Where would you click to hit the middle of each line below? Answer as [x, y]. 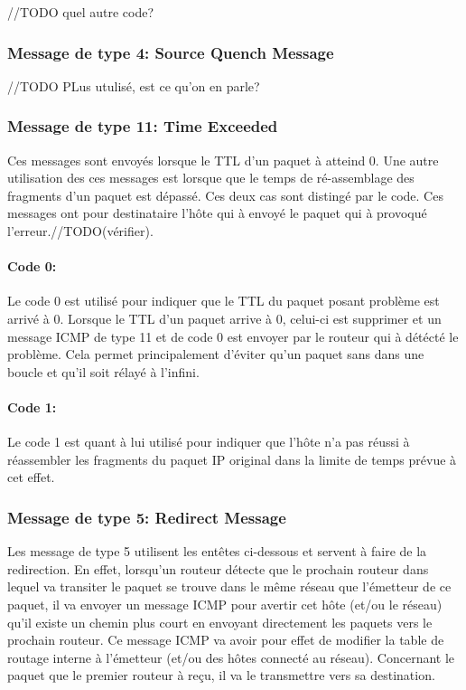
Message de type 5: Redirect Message [147, 517]
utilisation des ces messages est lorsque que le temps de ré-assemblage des [211, 178]
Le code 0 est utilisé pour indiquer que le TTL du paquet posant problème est [224, 301]
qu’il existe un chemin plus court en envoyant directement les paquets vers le [220, 622]
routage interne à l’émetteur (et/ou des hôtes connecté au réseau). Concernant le [231, 657]
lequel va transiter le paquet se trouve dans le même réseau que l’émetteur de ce [229, 586]
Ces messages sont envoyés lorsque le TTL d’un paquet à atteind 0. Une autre [223, 160]
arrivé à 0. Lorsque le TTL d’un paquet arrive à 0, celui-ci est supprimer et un [224, 318]
